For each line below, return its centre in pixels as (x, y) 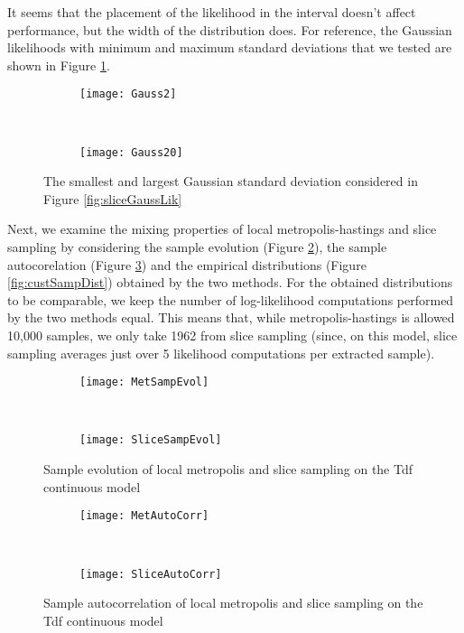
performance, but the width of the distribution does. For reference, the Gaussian (230, 29)
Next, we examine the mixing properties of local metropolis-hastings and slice (222, 229)
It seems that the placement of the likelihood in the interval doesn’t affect (212, 12)
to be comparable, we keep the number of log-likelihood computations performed (231, 299)
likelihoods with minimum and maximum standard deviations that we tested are (230, 47)
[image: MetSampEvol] (144, 382)
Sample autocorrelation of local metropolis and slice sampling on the (233, 603)
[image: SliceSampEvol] (151, 440)
